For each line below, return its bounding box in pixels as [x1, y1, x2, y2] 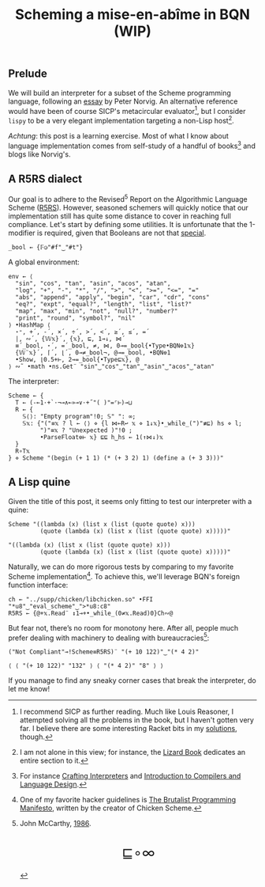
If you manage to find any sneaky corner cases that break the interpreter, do [8, 676, 256, 685]
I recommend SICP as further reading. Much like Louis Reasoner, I [19, 707, 234, 717]
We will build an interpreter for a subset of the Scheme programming [8, 88, 231, 97]
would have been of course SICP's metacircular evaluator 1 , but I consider [8, 104, 246, 116]
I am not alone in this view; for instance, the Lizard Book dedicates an [19, 748, 246, 757]
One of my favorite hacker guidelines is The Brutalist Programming [19, 795, 237, 805]
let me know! [8, 684, 50, 694]
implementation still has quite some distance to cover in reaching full [8, 211, 231, 221]
